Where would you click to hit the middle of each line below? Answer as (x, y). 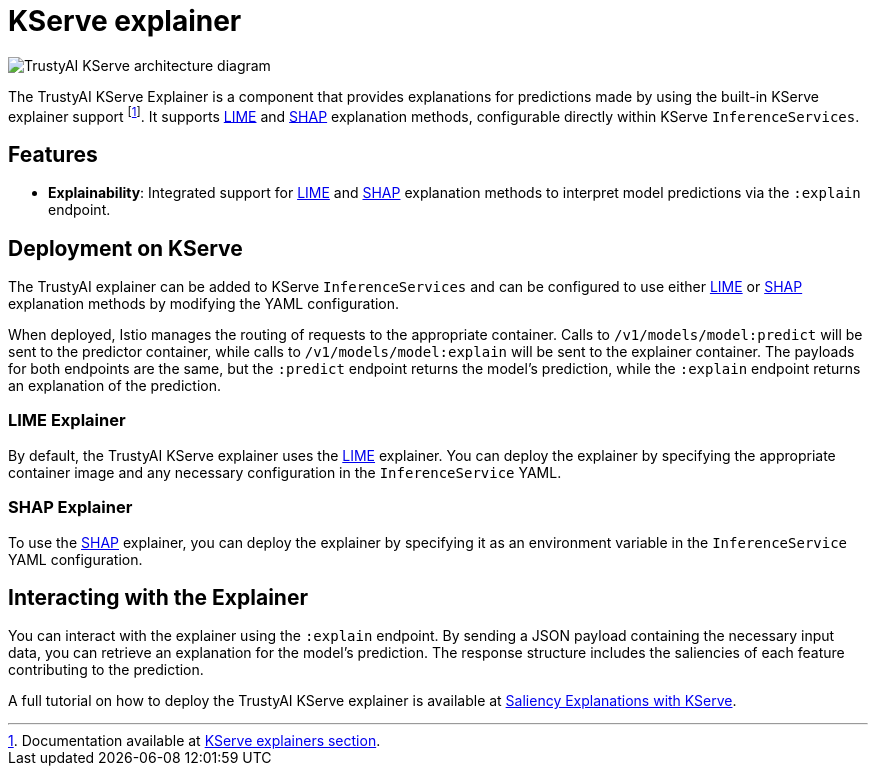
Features (53, 154)
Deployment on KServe (125, 248)
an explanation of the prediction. (114, 386)
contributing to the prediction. (106, 670)
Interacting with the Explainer (158, 598)
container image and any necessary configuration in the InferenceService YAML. (285, 472)
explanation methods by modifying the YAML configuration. (204, 304)
